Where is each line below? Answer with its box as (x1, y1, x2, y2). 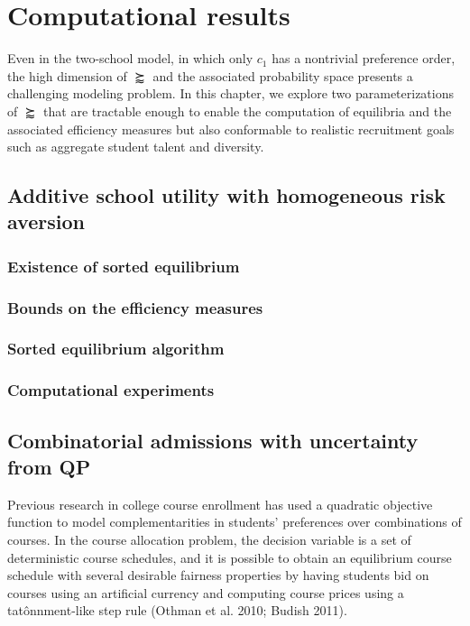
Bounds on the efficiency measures (7, 296, 263, 318)
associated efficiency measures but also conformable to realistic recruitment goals (7, 119, 455, 138)
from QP (7, 453, 91, 481)
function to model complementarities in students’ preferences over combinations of (7, 512, 462, 531)
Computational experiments (7, 379, 215, 401)
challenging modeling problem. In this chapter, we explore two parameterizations (7, 84, 455, 103)
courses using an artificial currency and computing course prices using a (7, 583, 404, 602)
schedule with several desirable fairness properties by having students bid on (7, 566, 429, 585)
